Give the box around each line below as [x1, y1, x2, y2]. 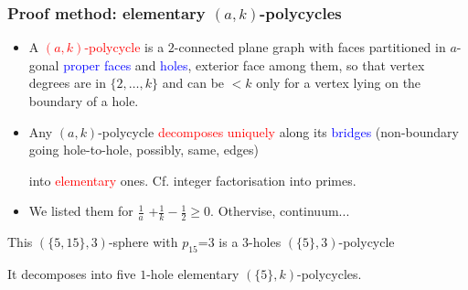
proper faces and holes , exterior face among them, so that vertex [63, 55, 425, 74]
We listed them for [28, 201, 133, 220]
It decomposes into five [7, 264, 136, 283]
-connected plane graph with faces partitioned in [174, 38, 446, 57]
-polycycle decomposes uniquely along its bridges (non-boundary [98, 122, 459, 141]
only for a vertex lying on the [256, 73, 421, 92]
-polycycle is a [84, 38, 165, 57]
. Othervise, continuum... [210, 201, 350, 220]
